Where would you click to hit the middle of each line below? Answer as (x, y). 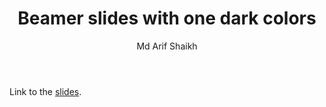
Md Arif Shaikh (167, 46)
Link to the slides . (45, 91)
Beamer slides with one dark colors (167, 18)
